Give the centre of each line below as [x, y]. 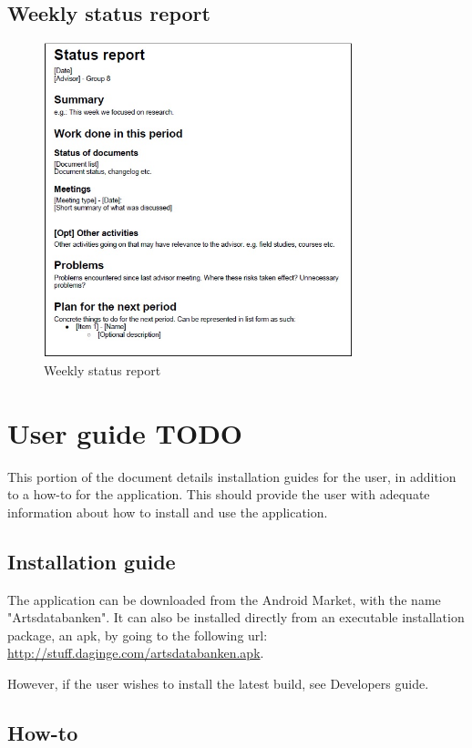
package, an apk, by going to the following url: [138, 635]
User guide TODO [125, 432]
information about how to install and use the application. [168, 512]
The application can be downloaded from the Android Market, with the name [224, 599]
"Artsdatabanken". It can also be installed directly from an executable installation [236, 617]
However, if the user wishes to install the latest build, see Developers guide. [218, 683]
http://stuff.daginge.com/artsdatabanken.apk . [136, 653]
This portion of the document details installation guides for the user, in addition [232, 476]
